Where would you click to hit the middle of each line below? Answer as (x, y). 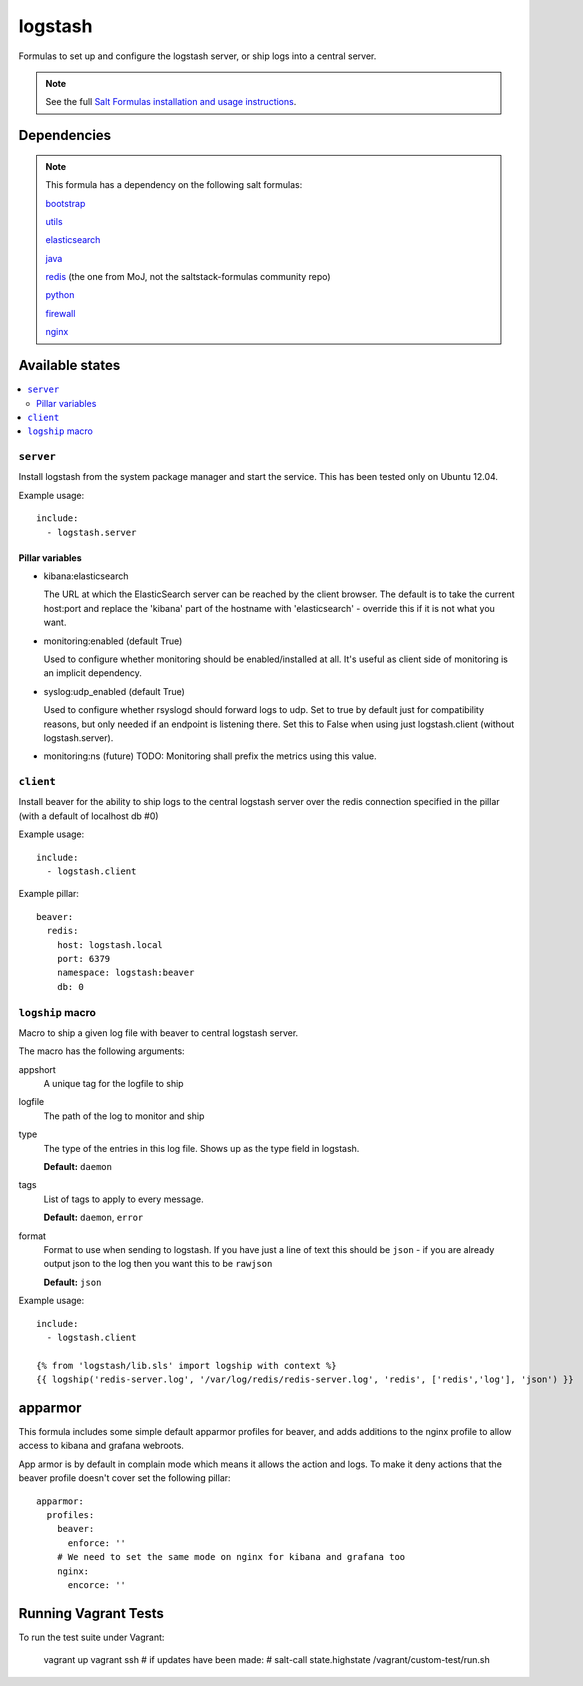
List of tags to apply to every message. (123, 1199)
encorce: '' (97, 1584)
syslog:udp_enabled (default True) (114, 691)
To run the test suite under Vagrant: (91, 1637)
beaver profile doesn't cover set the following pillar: (124, 1478)
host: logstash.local (110, 944)
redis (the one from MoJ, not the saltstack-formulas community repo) (188, 277)
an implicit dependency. (92, 673)
